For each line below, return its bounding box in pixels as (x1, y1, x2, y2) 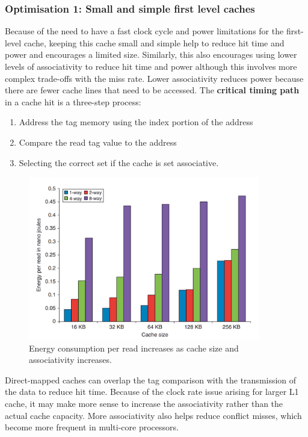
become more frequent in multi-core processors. (5, 421, 179, 433)
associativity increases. (29, 353, 112, 366)
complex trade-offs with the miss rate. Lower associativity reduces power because (5, 72, 304, 84)
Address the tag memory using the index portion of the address (19, 116, 253, 128)
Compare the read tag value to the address (19, 135, 177, 148)
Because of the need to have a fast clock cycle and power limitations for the (5, 25, 284, 37)
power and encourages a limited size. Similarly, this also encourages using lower (5, 48, 297, 61)
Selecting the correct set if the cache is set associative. (19, 156, 219, 169)
